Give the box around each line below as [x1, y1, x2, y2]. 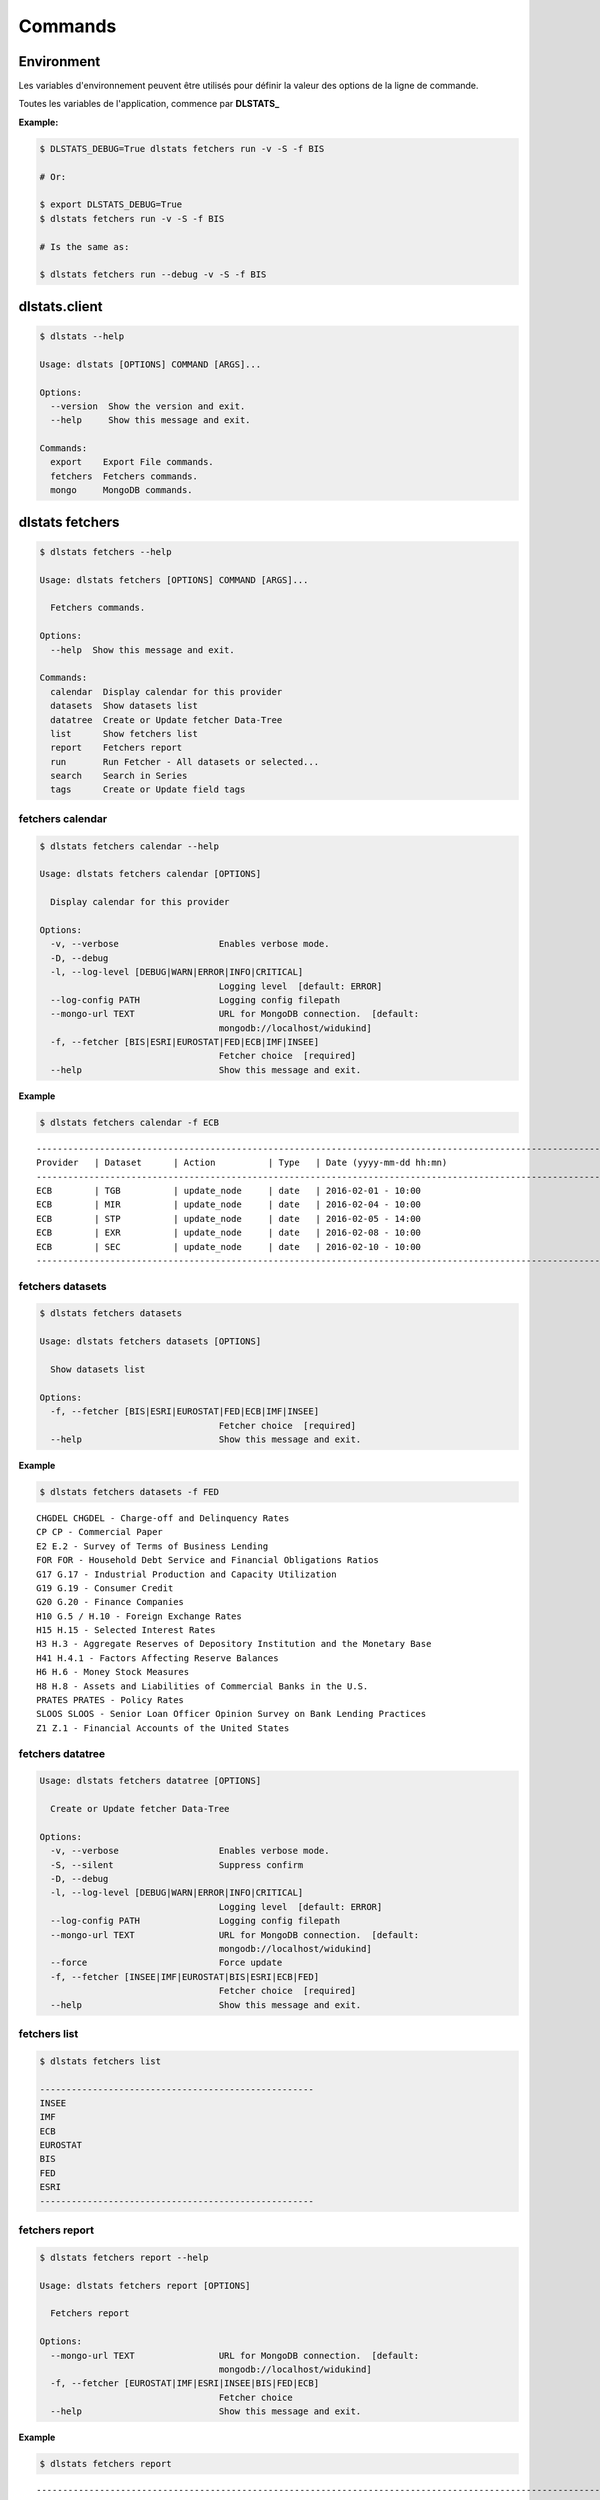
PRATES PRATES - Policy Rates [36, 1695, 185, 1706]
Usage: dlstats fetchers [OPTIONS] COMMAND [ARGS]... [39, 574, 309, 585]
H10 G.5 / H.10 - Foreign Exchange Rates [36, 1610, 242, 1622]
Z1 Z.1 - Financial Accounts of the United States [36, 1722, 290, 1734]
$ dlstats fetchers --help [39, 546, 172, 557]
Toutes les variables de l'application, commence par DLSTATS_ [18, 98, 280, 110]
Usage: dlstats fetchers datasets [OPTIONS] [39, 1336, 262, 1347]
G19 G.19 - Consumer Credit [36, 1582, 174, 1594]
